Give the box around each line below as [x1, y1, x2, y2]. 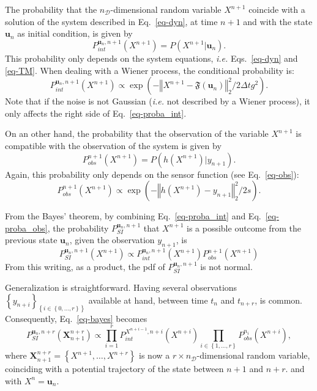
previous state [5, 233, 58, 246]
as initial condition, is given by [17, 27, 133, 40]
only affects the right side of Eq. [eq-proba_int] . [5, 106, 187, 119]
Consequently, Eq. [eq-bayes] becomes [5, 312, 147, 325]
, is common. [255, 293, 302, 306]
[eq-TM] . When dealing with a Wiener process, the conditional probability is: [5, 64, 294, 76]
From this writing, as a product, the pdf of [5, 260, 165, 273]
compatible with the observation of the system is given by [5, 139, 222, 152]
